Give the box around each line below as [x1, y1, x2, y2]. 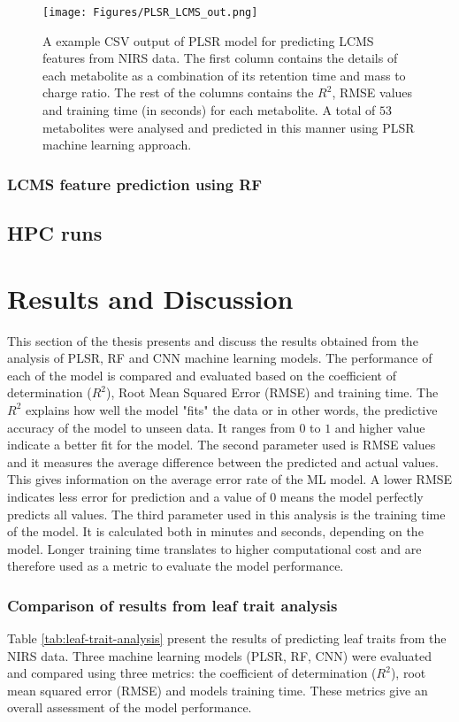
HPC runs [7, 219, 103, 247]
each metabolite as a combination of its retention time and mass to [42, 65, 406, 84]
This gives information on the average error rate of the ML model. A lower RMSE [7, 470, 453, 488]
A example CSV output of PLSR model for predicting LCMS [42, 31, 374, 50]
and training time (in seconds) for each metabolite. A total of [42, 101, 376, 119]
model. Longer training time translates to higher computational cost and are [7, 539, 422, 557]
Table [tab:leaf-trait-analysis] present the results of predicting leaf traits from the [7, 629, 447, 648]
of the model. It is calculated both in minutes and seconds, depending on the [7, 522, 424, 541]
